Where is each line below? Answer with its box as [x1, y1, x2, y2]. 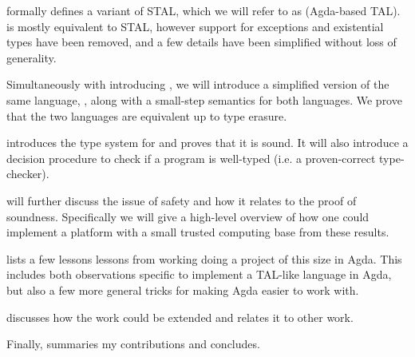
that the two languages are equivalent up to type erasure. [6, 107, 287, 124]
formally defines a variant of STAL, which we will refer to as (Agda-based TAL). [6, 2, 401, 18]
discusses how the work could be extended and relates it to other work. [6, 308, 354, 325]
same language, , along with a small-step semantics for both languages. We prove [6, 91, 402, 108]
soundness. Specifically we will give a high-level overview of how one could [6, 208, 370, 224]
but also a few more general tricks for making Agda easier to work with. [6, 281, 359, 298]
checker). [6, 165, 49, 182]
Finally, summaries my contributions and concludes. [6, 335, 260, 352]
